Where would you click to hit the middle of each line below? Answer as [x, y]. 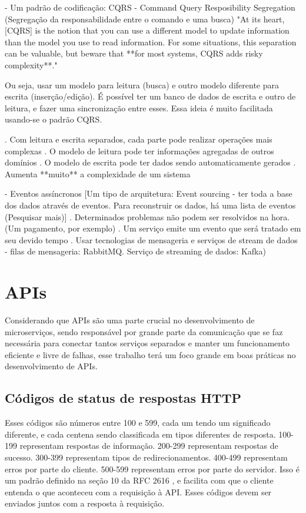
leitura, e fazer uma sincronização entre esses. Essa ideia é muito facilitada [139, 107]
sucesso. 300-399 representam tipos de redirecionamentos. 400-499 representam [146, 457]
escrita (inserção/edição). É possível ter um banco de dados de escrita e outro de [150, 96]
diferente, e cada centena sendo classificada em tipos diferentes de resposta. [140, 434]
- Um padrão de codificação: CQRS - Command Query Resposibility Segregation [150, 7]
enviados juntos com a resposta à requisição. [85, 503]
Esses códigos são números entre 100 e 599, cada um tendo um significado [138, 423]
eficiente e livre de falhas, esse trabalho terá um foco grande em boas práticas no [150, 354]
